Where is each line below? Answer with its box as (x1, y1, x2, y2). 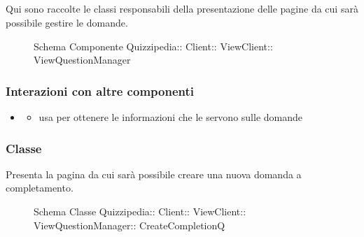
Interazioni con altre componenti (6, 82, 194, 99)
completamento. (6, 180, 73, 195)
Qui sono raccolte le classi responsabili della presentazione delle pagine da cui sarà (6, 1, 358, 16)
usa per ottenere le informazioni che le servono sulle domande (38, 109, 303, 124)
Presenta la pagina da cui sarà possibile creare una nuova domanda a (6, 166, 302, 181)
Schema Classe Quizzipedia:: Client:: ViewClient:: (34, 203, 246, 218)
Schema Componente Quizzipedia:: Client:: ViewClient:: (34, 38, 273, 53)
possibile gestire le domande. (6, 15, 128, 29)
